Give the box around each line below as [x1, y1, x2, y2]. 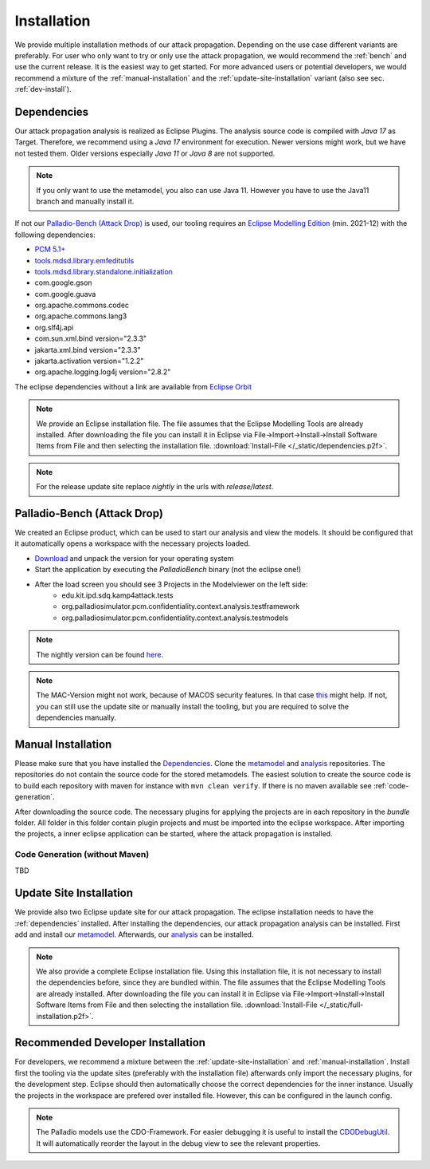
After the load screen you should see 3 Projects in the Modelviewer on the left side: [34, 579, 308, 589]
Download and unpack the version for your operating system [34, 553, 234, 563]
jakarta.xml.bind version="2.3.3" [34, 345, 141, 354]
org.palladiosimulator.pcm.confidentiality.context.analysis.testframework [61, 602, 300, 611]
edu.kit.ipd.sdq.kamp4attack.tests [61, 590, 174, 600]
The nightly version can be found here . [36, 650, 163, 659]
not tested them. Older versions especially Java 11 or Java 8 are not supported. [14, 148, 276, 158]
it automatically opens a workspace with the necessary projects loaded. [14, 539, 251, 548]
